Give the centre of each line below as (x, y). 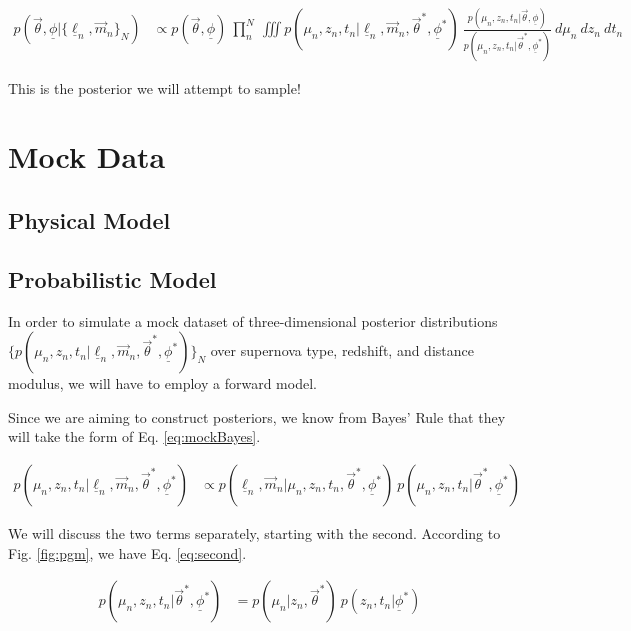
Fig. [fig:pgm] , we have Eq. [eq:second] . (127, 552)
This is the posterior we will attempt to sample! (154, 87)
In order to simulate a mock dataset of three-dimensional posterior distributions (253, 320)
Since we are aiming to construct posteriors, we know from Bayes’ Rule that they (257, 416)
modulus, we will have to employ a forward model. (162, 383)
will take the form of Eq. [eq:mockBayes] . (134, 436)
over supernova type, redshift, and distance (342, 350)
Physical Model (89, 220)
